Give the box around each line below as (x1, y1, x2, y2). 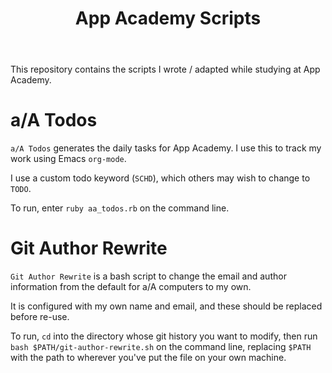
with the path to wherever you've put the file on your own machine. (10, 352, 287, 364)
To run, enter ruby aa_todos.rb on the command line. (10, 202, 230, 214)
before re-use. (10, 311, 70, 323)
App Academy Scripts (74, 7, 262, 30)
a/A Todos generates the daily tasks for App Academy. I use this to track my (10, 142, 322, 154)
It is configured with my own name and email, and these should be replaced (10, 300, 323, 312)
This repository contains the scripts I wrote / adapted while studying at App (10, 63, 321, 76)
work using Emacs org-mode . (10, 153, 127, 165)
